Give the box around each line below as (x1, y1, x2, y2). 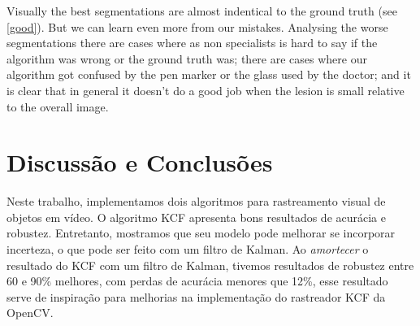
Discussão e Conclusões (6, 146, 273, 179)
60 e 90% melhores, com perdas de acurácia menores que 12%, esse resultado (6, 272, 388, 289)
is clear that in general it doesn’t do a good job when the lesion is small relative (6, 81, 405, 98)
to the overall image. (6, 98, 109, 115)
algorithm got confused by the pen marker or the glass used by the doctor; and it (6, 66, 411, 83)
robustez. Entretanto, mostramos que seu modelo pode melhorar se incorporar (6, 224, 396, 241)
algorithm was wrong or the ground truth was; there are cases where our (6, 50, 367, 67)
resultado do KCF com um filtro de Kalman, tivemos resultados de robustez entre (6, 256, 414, 273)
